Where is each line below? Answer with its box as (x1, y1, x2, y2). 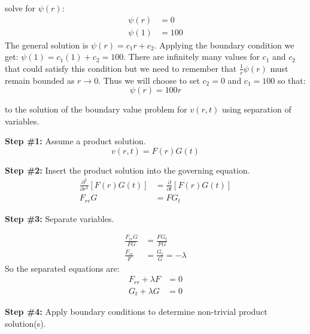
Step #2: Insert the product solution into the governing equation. (5, 164, 250, 177)
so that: (277, 74, 306, 86)
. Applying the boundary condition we (154, 38, 294, 51)
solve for (5, 2, 36, 14)
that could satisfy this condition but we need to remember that (5, 62, 237, 74)
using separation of (221, 103, 291, 116)
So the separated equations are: (5, 262, 120, 274)
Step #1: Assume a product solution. (5, 135, 146, 147)
